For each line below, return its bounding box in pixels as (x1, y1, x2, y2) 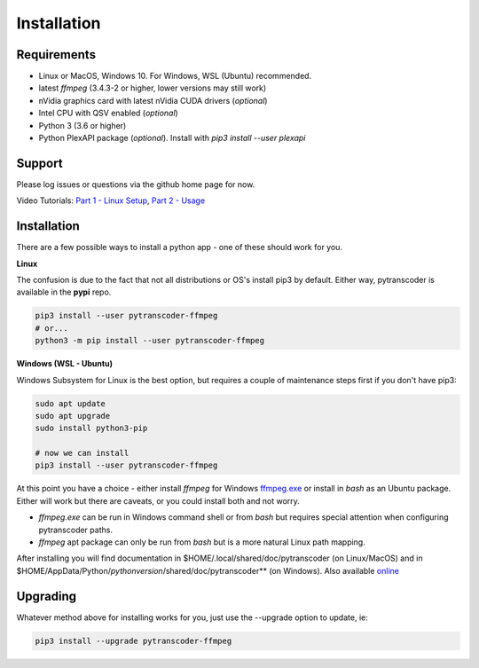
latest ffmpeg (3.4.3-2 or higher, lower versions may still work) (38, 83, 267, 93)
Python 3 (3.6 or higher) (38, 120, 127, 130)
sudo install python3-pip (35, 423, 148, 434)
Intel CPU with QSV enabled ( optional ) (38, 107, 179, 119)
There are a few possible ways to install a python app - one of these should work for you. (16, 242, 343, 253)
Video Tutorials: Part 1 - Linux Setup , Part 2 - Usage (16, 195, 206, 206)
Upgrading (16, 588, 77, 603)
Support (16, 155, 63, 170)
